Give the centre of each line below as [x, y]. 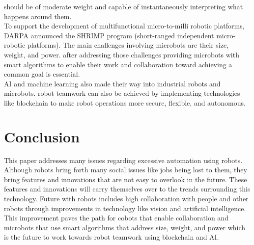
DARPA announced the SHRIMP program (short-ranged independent [109, 35]
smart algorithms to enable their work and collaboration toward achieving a [118, 64]
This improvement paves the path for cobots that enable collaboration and [116, 218]
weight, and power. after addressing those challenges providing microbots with [122, 54]
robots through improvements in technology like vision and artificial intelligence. [125, 208]
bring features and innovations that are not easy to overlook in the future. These [126, 179]
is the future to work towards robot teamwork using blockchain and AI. [112, 237]
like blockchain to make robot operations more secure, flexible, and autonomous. [125, 102]
